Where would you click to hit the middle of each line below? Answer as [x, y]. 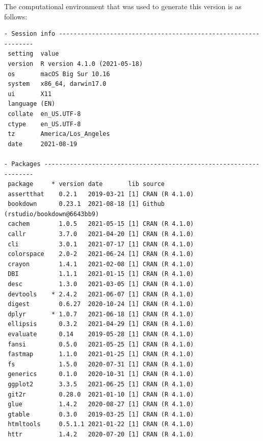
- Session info [30, 34]
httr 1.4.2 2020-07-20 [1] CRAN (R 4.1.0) [101, 434]
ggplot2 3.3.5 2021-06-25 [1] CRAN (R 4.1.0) [101, 384]
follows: [16, 16]
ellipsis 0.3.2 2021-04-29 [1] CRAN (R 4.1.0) [101, 324]
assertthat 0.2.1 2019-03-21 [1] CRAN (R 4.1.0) [101, 194]
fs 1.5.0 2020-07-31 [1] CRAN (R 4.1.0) [101, 364]
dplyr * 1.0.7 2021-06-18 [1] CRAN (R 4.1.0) [101, 314]
